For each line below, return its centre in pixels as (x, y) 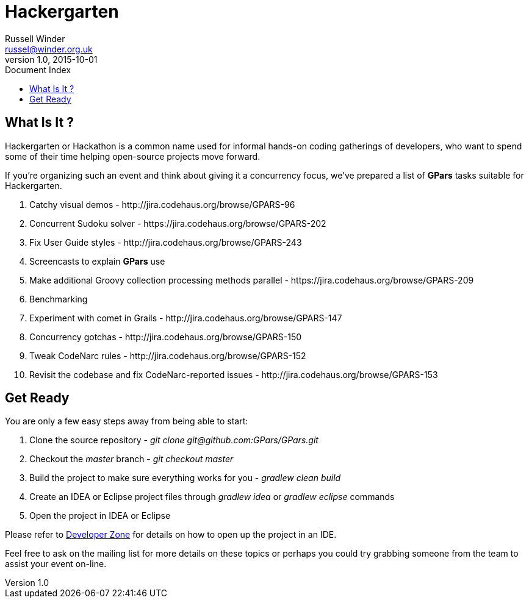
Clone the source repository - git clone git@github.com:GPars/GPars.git (174, 440)
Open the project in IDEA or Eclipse (100, 516)
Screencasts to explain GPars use (97, 261)
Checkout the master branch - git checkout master (131, 459)
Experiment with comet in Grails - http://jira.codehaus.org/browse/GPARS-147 (186, 318)
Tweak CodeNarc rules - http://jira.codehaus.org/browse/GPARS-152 (168, 355)
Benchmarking (59, 299)
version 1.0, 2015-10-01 (51, 59)
